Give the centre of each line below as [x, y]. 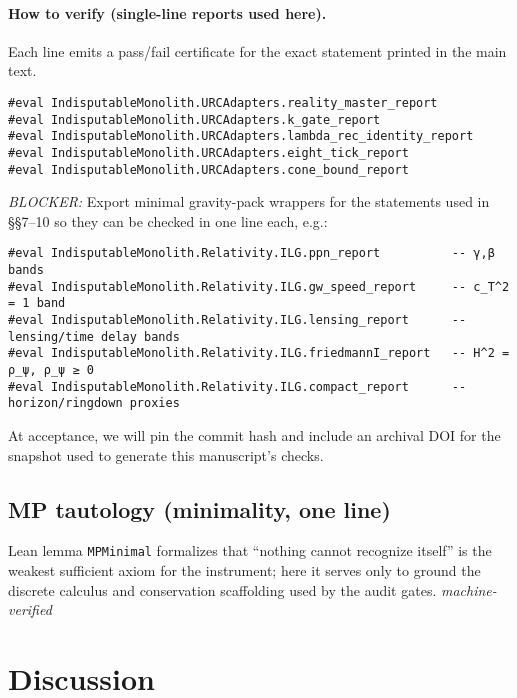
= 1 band [37, 303]
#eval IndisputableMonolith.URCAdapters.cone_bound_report [208, 169]
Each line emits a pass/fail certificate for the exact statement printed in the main [257, 50]
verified [30, 609]
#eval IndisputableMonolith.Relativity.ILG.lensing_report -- [237, 320]
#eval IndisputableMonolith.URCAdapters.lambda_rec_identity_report [241, 136]
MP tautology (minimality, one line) [199, 508]
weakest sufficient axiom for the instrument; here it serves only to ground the [244, 570]
